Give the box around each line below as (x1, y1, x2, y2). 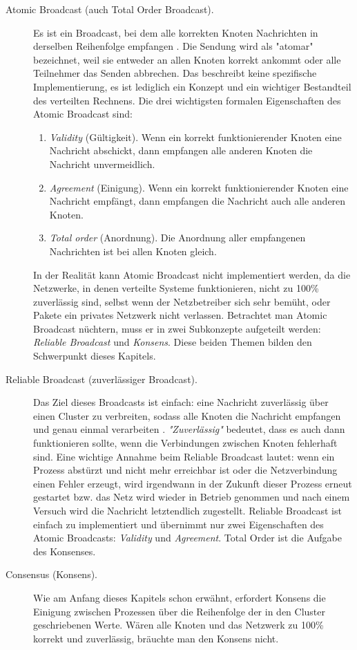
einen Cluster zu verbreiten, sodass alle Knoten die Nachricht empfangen (33, 408, 341, 423)
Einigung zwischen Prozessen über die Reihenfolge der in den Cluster (33, 604, 325, 618)
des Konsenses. (33, 544, 96, 558)
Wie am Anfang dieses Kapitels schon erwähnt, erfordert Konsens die (33, 590, 326, 604)
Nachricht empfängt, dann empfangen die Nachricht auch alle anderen (49, 194, 346, 208)
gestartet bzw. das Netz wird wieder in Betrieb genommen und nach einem (33, 490, 350, 504)
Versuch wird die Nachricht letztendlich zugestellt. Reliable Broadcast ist (33, 503, 342, 517)
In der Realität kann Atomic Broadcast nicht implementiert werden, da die (33, 267, 351, 281)
